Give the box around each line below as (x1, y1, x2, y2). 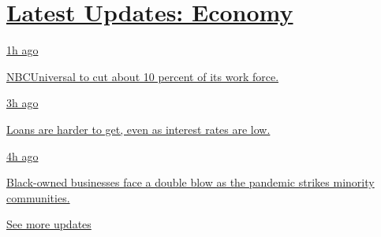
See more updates (6, 216, 92, 232)
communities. (6, 189, 70, 206)
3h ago (6, 94, 39, 111)
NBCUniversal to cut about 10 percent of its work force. (6, 68, 279, 84)
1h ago (6, 42, 39, 58)
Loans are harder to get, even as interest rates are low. (6, 120, 271, 137)
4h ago (6, 147, 39, 164)
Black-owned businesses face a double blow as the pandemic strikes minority (6, 174, 375, 191)
